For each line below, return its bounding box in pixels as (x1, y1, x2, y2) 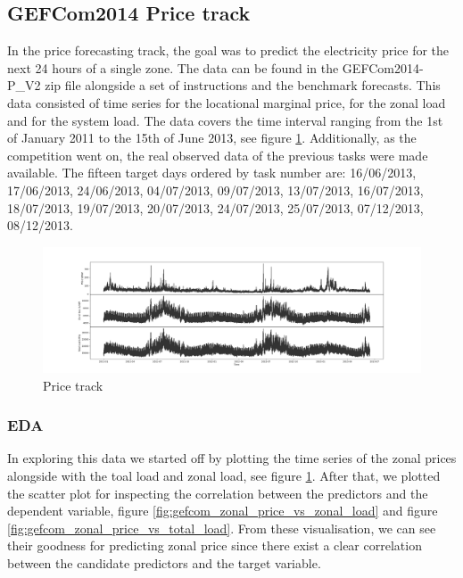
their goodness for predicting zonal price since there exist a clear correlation (7, 536, 422, 555)
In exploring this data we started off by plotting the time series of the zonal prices (7, 449, 457, 467)
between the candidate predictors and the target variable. (7, 553, 321, 572)
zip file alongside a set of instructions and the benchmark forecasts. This (45, 76, 441, 95)
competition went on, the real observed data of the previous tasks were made (7, 145, 428, 164)
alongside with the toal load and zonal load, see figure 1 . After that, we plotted (7, 466, 441, 484)
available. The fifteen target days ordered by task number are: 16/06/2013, (7, 163, 417, 182)
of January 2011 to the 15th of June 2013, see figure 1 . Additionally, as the (7, 128, 417, 147)
